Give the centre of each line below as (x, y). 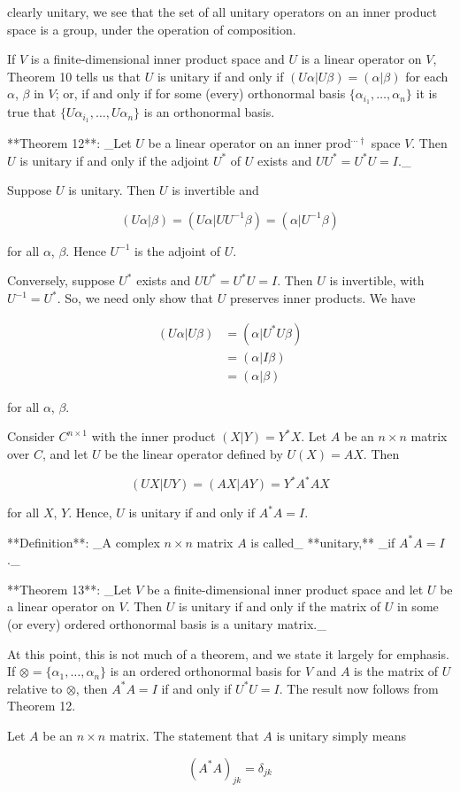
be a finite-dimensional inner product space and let (285, 589)
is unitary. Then (112, 190)
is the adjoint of (177, 250)
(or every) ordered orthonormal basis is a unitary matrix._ (167, 624)
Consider (31, 436)
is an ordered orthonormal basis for (206, 671)
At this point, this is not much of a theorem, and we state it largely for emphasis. (228, 653)
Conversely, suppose (61, 280)
